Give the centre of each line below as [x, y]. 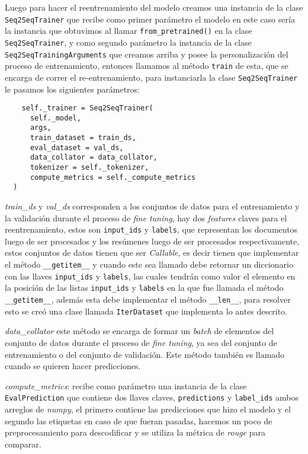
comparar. [23, 444]
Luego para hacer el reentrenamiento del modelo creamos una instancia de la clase [154, 7]
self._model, [55, 118]
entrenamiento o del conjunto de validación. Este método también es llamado [145, 354]
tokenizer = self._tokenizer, [89, 168]
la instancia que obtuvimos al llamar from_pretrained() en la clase [129, 31]
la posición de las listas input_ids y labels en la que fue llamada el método [144, 288]
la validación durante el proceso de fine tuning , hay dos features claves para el [146, 218]
